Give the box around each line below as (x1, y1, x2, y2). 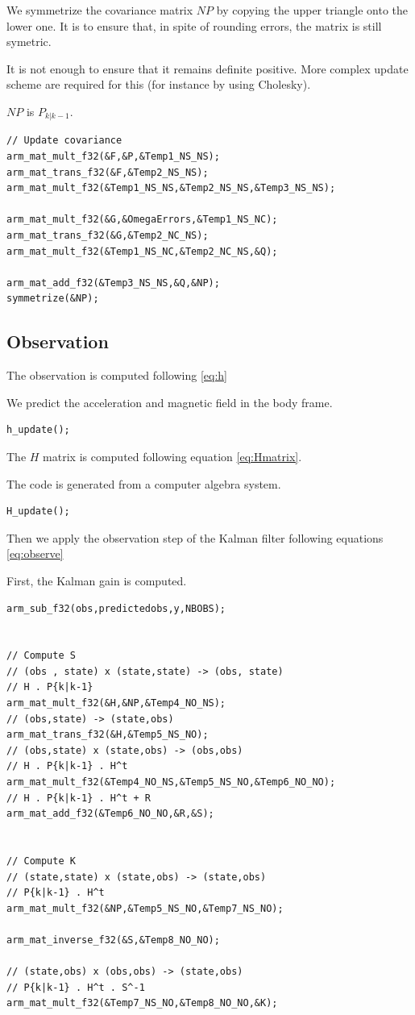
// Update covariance (6, 135, 122, 147)
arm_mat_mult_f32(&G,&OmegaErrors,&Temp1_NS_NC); (6, 214, 278, 226)
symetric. (6, 33, 52, 50)
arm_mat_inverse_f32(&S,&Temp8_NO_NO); (6, 934, 220, 946)
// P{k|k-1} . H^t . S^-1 (6, 981, 145, 993)
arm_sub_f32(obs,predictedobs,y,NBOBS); (6, 602, 226, 614)
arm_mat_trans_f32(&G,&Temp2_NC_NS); (6, 229, 209, 241)
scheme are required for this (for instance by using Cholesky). (6, 76, 311, 93)
